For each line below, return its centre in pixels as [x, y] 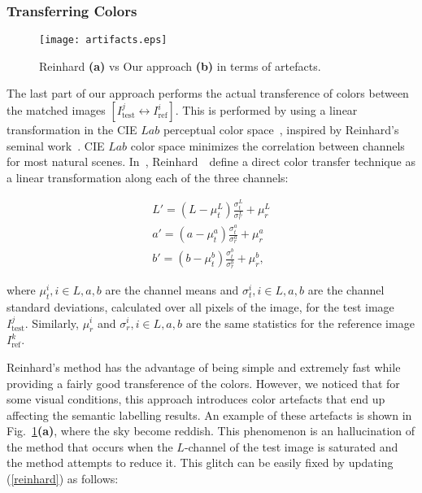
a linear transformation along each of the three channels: [148, 177]
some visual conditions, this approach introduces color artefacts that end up [196, 399]
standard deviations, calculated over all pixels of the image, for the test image [200, 306]
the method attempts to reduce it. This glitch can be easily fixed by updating [200, 462]
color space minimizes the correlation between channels [268, 145]
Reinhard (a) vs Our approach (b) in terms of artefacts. [180, 65]
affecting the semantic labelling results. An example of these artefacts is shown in [209, 414]
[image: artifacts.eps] [103, 40]
